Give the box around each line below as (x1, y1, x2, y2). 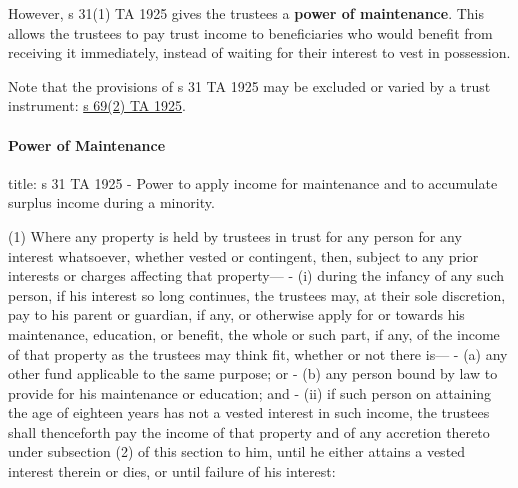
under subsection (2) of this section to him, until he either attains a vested (8, 441, 466, 462)
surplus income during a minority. (8, 192, 215, 213)
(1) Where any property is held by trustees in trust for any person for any (8, 225, 462, 246)
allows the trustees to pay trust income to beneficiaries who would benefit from (8, 22, 493, 43)
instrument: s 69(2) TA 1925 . (8, 95, 186, 116)
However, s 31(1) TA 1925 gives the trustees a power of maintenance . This (8, 3, 484, 23)
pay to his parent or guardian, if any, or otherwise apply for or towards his (8, 304, 465, 325)
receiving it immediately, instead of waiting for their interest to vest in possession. (8, 42, 511, 63)
